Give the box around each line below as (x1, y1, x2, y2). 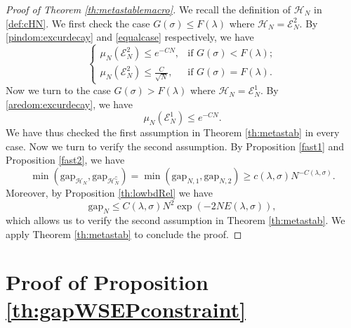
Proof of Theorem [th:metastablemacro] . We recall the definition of (6, 2, 291, 16)
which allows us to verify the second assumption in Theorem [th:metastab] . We (6, 212, 345, 227)
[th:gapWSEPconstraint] (6, 295, 246, 324)
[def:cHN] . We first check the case (6, 15, 150, 30)
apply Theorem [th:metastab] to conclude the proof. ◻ (6, 226, 242, 241)
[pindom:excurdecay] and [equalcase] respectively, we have (6, 29, 254, 44)
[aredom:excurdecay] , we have (6, 96, 133, 111)
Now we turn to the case (6, 83, 111, 98)
